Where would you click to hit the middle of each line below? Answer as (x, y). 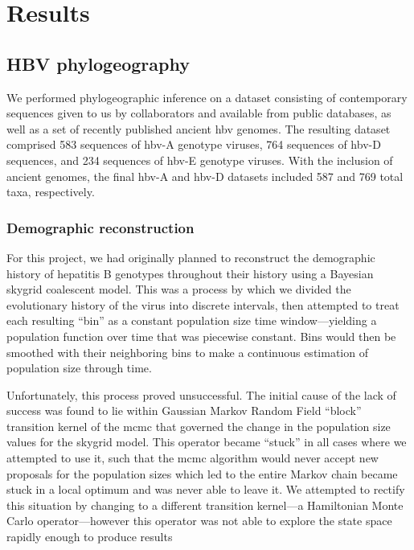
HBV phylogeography (98, 63)
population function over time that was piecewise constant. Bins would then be (201, 336)
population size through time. (79, 368)
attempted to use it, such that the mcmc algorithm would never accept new (193, 458)
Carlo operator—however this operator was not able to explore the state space (199, 521)
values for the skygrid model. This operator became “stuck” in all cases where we (207, 442)
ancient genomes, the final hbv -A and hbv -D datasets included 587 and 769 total (205, 176)
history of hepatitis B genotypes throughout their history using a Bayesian (190, 273)
